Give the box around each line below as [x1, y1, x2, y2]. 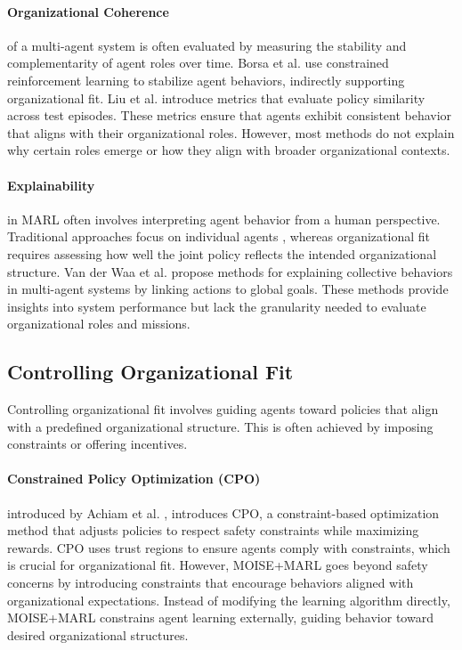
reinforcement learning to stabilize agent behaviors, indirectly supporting [7, 70, 405, 89]
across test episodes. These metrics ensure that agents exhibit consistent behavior [7, 106, 452, 125]
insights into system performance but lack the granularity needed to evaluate [7, 297, 426, 315]
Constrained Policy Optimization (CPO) [7, 469, 261, 488]
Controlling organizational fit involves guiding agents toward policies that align [7, 400, 439, 418]
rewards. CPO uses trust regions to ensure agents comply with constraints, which [7, 538, 450, 557]
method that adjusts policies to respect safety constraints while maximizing [7, 521, 419, 540]
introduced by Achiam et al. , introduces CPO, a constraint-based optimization [7, 503, 440, 522]
